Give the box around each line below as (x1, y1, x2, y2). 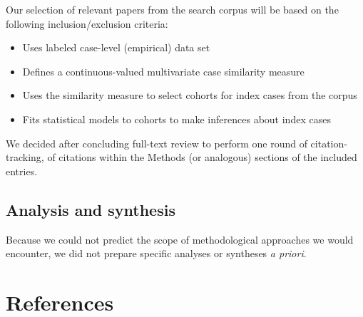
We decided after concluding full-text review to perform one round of (6, 135, 307, 150)
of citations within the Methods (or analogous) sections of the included (47, 150, 357, 165)
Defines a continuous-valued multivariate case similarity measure (22, 63, 305, 78)
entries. (6, 163, 38, 178)
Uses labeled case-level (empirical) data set (22, 40, 210, 55)
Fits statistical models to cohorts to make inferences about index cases (22, 111, 331, 126)
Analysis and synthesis (6, 198, 175, 220)
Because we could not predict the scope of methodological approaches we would (6, 232, 354, 246)
